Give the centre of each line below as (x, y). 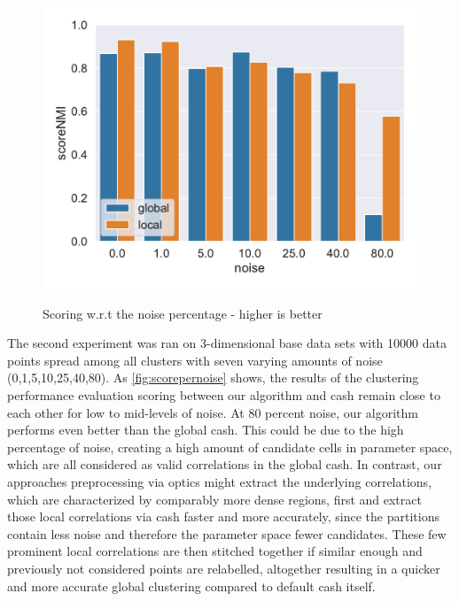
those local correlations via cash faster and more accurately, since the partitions (223, 516)
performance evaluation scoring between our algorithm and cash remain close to (224, 394)
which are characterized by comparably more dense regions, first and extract (214, 499)
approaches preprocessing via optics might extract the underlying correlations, (220, 481)
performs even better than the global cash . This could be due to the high (206, 430)
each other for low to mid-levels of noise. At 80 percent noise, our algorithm (213, 412)
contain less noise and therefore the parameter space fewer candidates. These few (227, 533)
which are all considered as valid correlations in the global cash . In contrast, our (225, 464)
